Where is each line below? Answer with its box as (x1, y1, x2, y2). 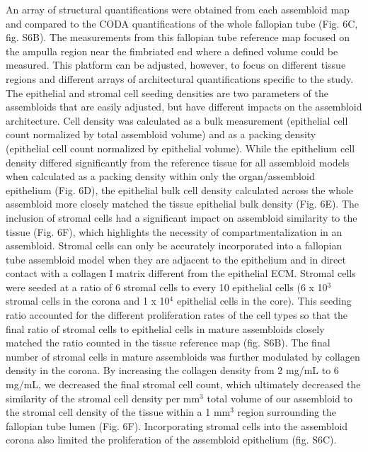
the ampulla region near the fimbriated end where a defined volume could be (6, 43, 338, 58)
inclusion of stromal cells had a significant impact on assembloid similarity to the (6, 210, 357, 225)
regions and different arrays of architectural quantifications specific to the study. (6, 71, 354, 86)
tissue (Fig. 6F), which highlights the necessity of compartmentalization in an (6, 224, 343, 239)
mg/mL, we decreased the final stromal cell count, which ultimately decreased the (6, 377, 361, 392)
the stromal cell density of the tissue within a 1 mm (6, 405, 231, 419)
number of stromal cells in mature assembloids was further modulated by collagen (6, 349, 360, 363)
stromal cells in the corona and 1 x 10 (6, 293, 170, 308)
